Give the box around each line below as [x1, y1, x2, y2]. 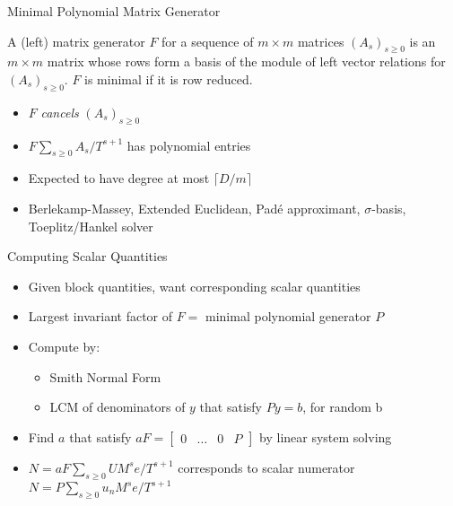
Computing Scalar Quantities [7, 247, 168, 266]
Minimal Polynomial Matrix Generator [7, 2, 221, 20]
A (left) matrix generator [7, 31, 145, 50]
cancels [40, 102, 79, 121]
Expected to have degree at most [28, 169, 210, 188]
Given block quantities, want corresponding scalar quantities [28, 276, 361, 295]
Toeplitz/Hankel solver [28, 216, 153, 235]
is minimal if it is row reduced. [84, 69, 253, 88]
